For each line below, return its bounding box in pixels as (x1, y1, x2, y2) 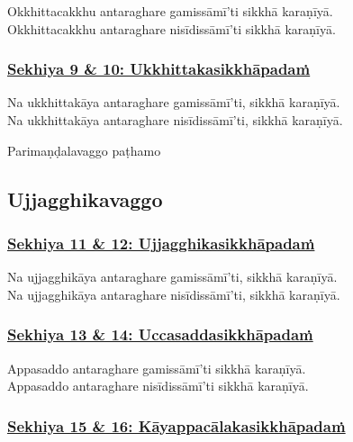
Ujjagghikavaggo (7, 185, 163, 212)
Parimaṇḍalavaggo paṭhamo (7, 140, 161, 159)
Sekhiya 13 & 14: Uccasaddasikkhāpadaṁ (7, 323, 313, 346)
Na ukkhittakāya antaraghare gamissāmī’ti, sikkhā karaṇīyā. (7, 93, 340, 112)
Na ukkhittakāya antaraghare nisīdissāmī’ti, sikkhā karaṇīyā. (7, 111, 343, 129)
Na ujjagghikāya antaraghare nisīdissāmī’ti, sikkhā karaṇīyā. (7, 284, 340, 303)
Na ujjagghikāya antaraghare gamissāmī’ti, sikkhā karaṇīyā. (7, 267, 338, 286)
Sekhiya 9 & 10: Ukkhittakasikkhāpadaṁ (7, 58, 311, 80)
